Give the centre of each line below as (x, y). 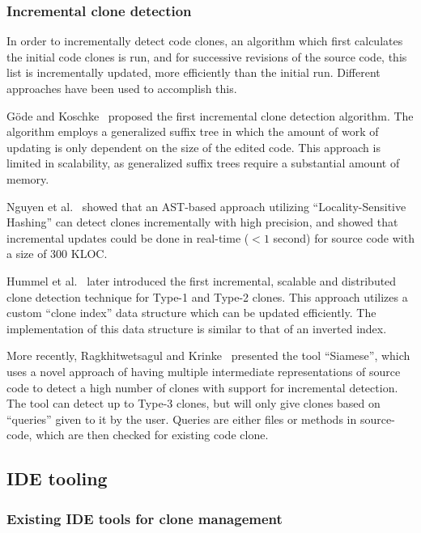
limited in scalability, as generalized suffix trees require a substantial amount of (203, 163)
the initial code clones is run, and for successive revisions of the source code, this (207, 56)
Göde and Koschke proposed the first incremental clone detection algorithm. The (210, 115)
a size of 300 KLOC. (57, 254)
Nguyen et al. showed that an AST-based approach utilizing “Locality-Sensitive (206, 206)
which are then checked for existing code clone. (152, 435)
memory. (28, 178)
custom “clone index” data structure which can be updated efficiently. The (191, 313)
